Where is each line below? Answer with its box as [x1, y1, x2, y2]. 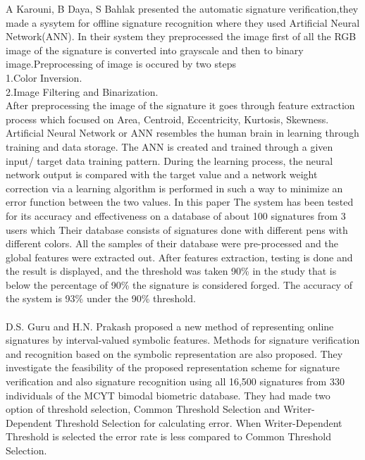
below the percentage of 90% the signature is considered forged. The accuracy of [6, 277, 352, 292]
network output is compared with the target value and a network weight [6, 167, 318, 182]
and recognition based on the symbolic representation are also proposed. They [6, 346, 343, 361]
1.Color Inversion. [6, 70, 82, 85]
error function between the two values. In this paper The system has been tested [6, 194, 354, 209]
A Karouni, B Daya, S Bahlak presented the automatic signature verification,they [6, 1, 359, 15]
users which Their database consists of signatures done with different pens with [6, 222, 348, 237]
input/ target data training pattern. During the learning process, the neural [6, 153, 333, 168]
